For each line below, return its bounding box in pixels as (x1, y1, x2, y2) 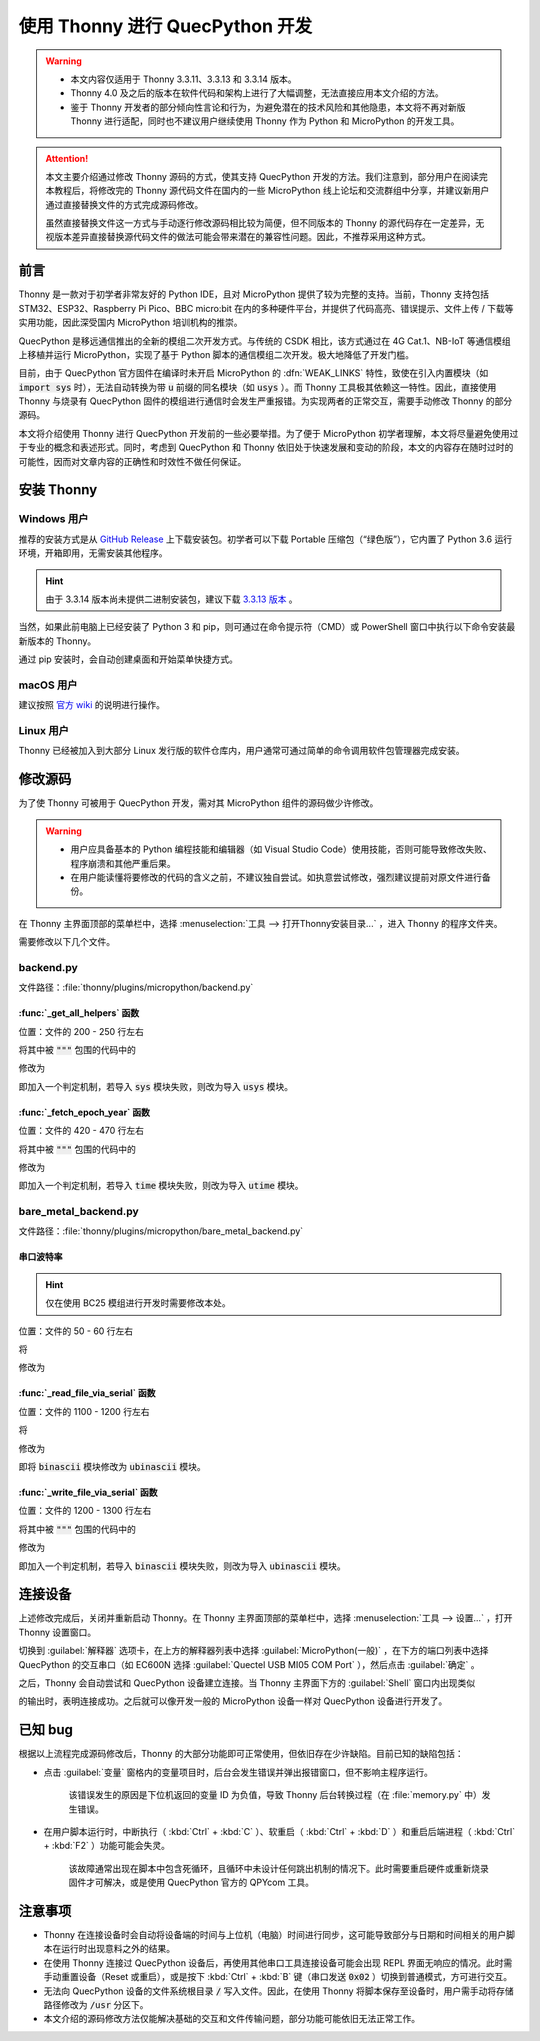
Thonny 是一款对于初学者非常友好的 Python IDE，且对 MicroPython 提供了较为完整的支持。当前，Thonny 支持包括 (18, 288, 490, 300)
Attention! (45, 152, 89, 164)
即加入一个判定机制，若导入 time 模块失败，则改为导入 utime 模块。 (18, 1180, 304, 1192)
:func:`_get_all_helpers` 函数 (18, 1007, 140, 1019)
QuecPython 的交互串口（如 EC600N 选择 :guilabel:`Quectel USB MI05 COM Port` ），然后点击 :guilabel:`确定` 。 (18, 1658, 480, 1670)
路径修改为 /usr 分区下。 (43, 1998, 149, 2010)
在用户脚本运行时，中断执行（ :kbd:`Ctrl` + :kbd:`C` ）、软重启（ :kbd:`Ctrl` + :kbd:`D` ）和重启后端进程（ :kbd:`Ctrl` (43, 1825, 516, 1837)
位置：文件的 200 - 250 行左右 (18, 1025, 145, 1037)
